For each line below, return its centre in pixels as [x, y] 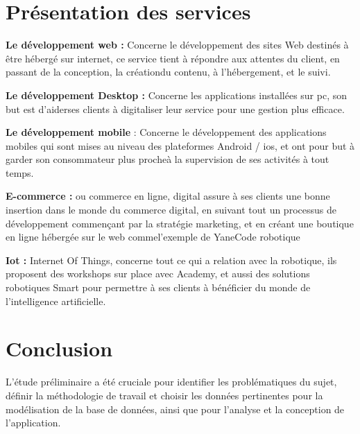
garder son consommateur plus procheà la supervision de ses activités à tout [168, 159]
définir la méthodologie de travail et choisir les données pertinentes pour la [164, 395]
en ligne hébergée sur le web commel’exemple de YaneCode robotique [153, 237]
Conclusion [59, 348]
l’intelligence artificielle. [56, 301]
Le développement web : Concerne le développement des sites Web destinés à [177, 45]
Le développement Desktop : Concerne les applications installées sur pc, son [177, 95]
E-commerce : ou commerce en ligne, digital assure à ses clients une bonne [168, 196]
